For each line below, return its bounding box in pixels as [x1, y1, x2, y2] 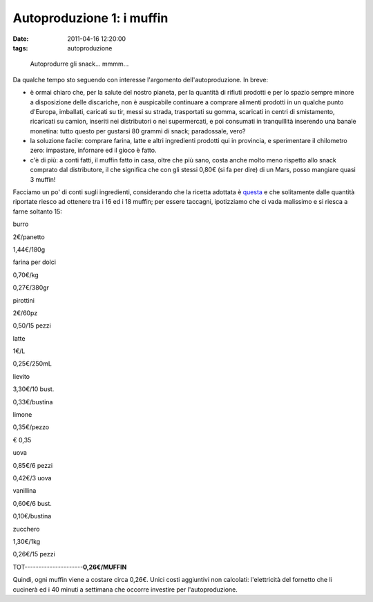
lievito [12, 372, 30, 380]
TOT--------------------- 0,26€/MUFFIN [12, 563, 127, 571]
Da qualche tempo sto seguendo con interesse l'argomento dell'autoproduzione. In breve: [12, 75, 269, 84]
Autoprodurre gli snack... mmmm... [30, 59, 129, 68]
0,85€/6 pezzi [12, 461, 53, 469]
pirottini [12, 296, 35, 304]
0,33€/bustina [12, 397, 53, 406]
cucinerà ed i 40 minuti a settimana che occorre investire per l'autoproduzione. [12, 585, 238, 594]
